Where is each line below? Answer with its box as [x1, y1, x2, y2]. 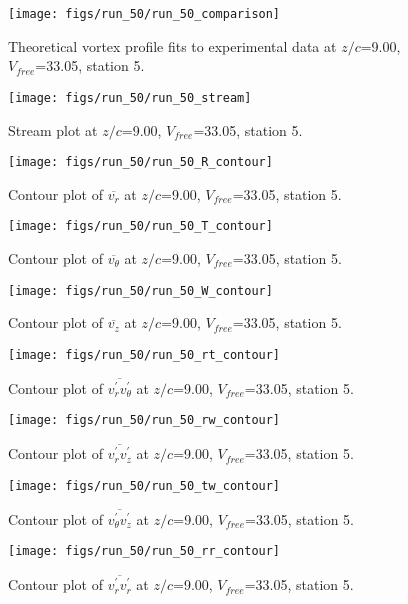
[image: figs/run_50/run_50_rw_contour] [8, 413, 281, 428]
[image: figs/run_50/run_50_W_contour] [8, 283, 273, 298]
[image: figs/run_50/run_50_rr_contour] [8, 544, 281, 559]
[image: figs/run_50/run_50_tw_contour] [8, 478, 281, 493]
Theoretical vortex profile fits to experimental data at [8, 35, 337, 56]
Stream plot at [8, 119, 98, 140]
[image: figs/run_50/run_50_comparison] [8, 7, 281, 21]
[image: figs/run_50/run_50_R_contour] [8, 155, 273, 170]
